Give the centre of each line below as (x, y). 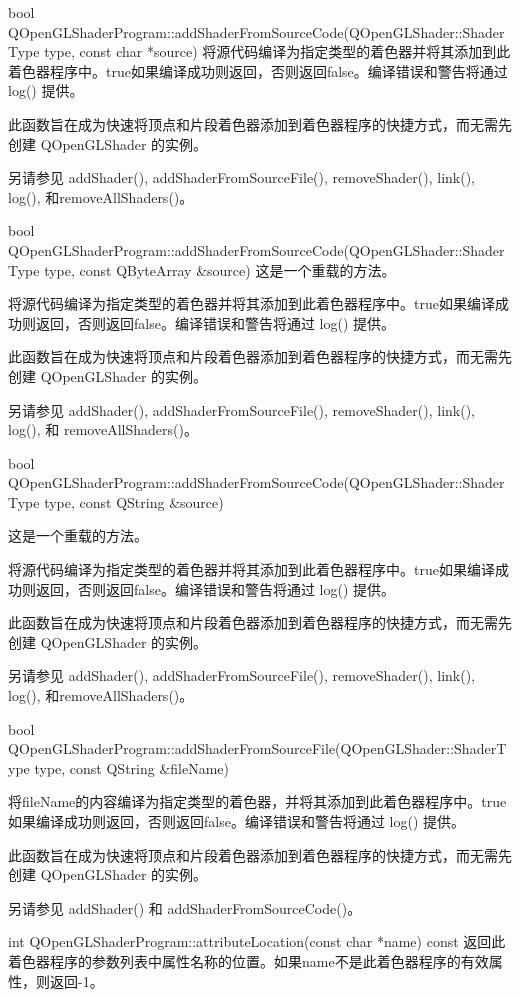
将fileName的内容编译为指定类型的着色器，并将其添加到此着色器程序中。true (257, 801)
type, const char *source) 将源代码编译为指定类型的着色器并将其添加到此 (277, 51)
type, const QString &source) (134, 501)
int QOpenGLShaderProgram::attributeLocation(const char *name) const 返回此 (257, 941)
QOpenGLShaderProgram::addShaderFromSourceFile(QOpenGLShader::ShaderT (257, 748)
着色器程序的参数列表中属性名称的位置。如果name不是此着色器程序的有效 (248, 960)
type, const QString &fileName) (132, 767)
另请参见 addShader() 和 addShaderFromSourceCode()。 (185, 907)
